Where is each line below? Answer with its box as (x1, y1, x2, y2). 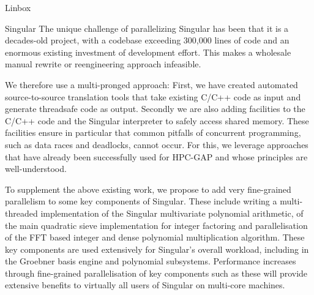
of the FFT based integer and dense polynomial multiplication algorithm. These (5, 231, 305, 244)
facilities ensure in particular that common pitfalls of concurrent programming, (5, 126, 301, 139)
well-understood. (5, 162, 67, 175)
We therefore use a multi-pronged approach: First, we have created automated (5, 78, 298, 91)
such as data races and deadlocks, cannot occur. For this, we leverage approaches (5, 138, 308, 151)
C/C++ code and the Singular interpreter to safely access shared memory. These (5, 114, 309, 127)
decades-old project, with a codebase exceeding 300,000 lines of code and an (5, 34, 290, 47)
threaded (5, 206, 38, 219)
